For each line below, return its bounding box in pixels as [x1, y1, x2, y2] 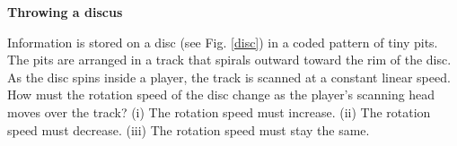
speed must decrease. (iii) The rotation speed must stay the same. [7, 120, 370, 139]
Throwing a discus [7, 3, 123, 21]
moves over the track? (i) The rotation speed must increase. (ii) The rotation [7, 102, 431, 121]
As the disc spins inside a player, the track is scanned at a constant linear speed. [7, 67, 451, 86]
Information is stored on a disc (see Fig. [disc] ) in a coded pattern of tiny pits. [7, 32, 438, 51]
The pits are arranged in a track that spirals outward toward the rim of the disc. [7, 50, 452, 69]
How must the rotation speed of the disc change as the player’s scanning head [7, 85, 435, 104]
